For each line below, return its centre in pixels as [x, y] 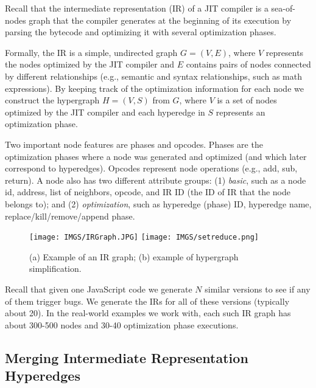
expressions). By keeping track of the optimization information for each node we [154, 88]
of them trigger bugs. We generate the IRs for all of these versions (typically [147, 301]
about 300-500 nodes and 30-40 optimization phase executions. [122, 324]
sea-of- [283, 8]
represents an [241, 112]
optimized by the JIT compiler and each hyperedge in [105, 112]
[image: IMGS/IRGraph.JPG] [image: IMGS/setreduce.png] [144, 237]
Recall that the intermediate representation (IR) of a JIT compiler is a [137, 8]
